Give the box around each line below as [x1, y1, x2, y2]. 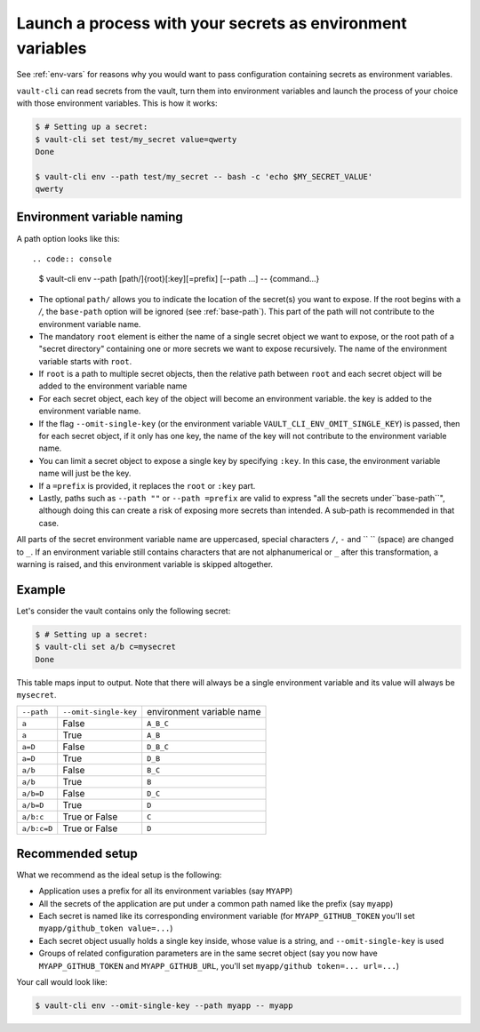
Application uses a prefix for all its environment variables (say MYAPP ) [38, 885, 293, 897]
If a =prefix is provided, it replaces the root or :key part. [38, 480, 256, 491]
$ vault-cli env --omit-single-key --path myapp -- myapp [35, 1001, 293, 1011]
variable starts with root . [38, 356, 132, 366]
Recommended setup [16, 845, 138, 861]
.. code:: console [32, 253, 113, 264]
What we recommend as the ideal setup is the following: [16, 869, 222, 880]
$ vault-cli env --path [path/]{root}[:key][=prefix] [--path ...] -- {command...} [38, 274, 320, 284]
